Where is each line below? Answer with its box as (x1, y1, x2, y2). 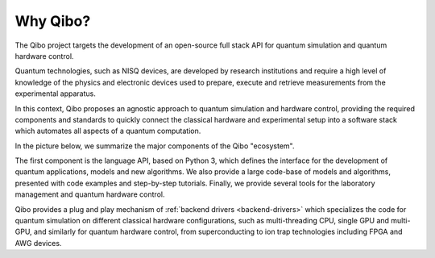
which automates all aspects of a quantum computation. (14, 126, 201, 136)
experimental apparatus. (14, 89, 96, 98)
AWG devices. (14, 238, 62, 248)
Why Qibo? (14, 12, 91, 30)
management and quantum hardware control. (14, 189, 165, 199)
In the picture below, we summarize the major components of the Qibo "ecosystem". (14, 141, 295, 151)
